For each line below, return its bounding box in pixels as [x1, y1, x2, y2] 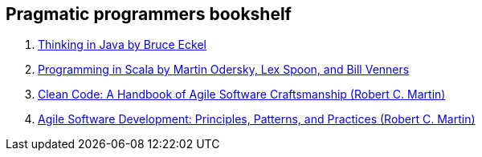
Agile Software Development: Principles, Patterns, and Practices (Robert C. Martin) [38, 112, 476, 127]
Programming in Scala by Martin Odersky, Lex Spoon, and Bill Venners [38, 62, 410, 77]
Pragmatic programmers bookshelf [6, 4, 292, 24]
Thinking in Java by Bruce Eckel [38, 38, 206, 52]
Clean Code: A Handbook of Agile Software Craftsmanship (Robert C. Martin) [38, 87, 446, 102]
